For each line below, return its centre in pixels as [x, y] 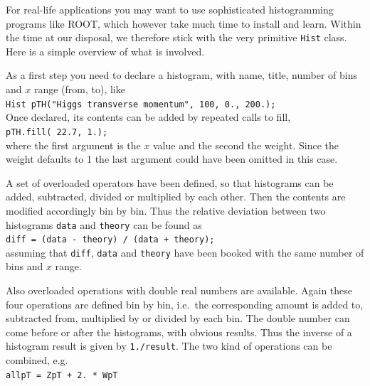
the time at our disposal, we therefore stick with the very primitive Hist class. [176, 37]
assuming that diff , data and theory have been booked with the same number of [185, 252]
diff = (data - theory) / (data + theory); [110, 240]
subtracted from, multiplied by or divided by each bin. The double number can [178, 318]
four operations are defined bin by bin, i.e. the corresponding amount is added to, [185, 304]
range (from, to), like [79, 89]
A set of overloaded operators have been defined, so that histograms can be [170, 182]
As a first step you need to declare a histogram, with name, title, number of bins [182, 75]
